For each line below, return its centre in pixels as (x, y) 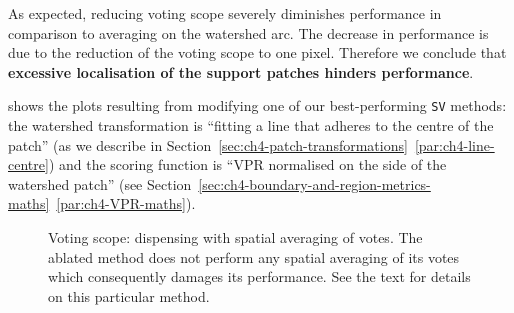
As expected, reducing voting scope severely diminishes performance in (225, 13)
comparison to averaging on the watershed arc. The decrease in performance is (248, 32)
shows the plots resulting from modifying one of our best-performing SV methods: (257, 105)
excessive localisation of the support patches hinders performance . (241, 71)
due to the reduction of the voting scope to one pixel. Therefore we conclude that (257, 52)
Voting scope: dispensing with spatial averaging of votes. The (235, 237)
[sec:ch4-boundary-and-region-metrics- (314, 183)
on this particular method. (129, 295)
